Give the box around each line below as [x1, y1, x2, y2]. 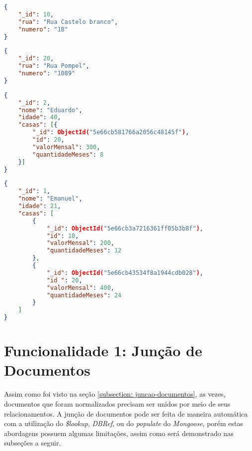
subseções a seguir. [4, 438, 61, 448]
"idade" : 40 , [18, 114, 61, 121]
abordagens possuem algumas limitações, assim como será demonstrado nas [4, 428, 234, 438]
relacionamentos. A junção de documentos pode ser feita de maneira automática [4, 408, 248, 419]
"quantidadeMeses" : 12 [46, 247, 122, 254]
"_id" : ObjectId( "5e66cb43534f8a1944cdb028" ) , [46, 269, 203, 276]
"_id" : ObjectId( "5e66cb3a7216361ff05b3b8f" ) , [46, 225, 203, 232]
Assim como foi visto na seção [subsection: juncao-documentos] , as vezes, [4, 389, 226, 399]
